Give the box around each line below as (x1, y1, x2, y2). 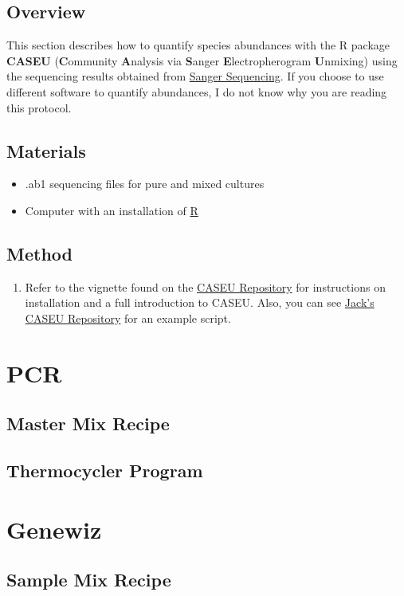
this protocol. (6, 99, 72, 116)
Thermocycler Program (6, 458, 203, 483)
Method (6, 241, 73, 265)
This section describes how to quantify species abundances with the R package (6, 37, 390, 53)
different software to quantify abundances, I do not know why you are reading (6, 83, 387, 100)
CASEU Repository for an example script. (25, 309, 231, 326)
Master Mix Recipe (6, 411, 170, 436)
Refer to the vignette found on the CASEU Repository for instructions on (25, 278, 386, 295)
